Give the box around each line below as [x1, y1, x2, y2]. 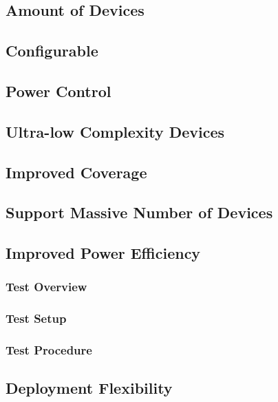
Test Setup [6, 310, 67, 327]
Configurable [6, 40, 98, 61]
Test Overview [6, 278, 87, 295]
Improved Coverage [6, 161, 147, 182]
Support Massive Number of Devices [6, 202, 273, 223]
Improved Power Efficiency [6, 242, 201, 264]
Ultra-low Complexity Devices [6, 120, 225, 142]
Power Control [6, 80, 111, 101]
